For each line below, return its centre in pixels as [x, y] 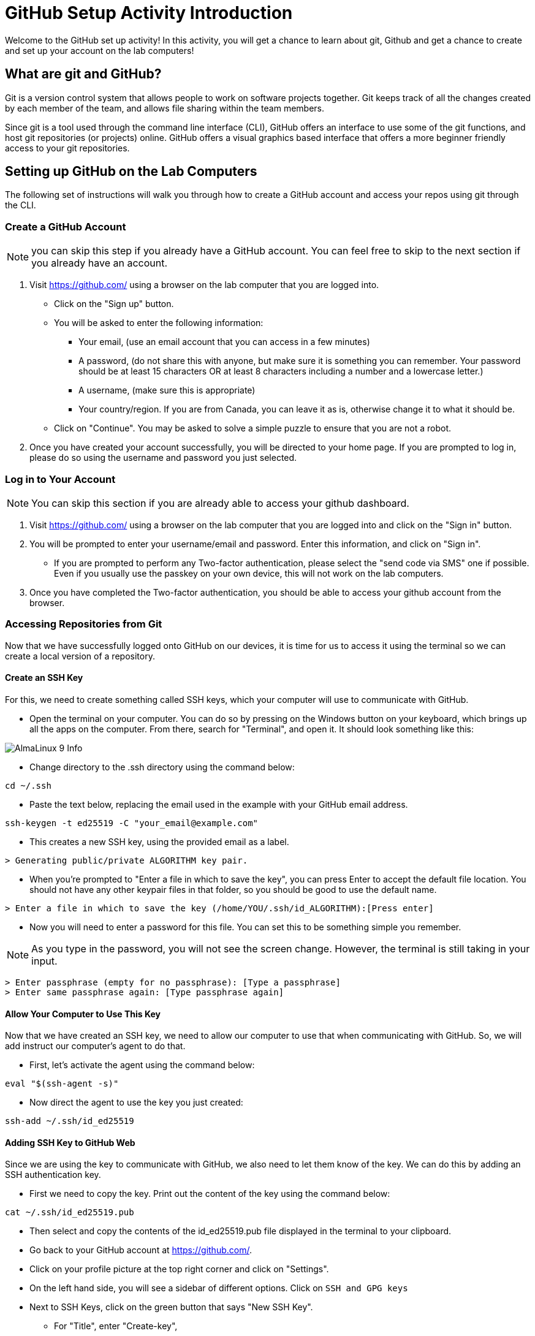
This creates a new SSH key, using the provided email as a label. [159, 841]
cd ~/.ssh [28, 785]
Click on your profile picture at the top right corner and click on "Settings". [179, 1269]
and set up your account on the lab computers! [100, 50]
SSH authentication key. [53, 1175]
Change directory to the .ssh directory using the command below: [162, 767]
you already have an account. [100, 263]
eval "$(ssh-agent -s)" [62, 1084]
